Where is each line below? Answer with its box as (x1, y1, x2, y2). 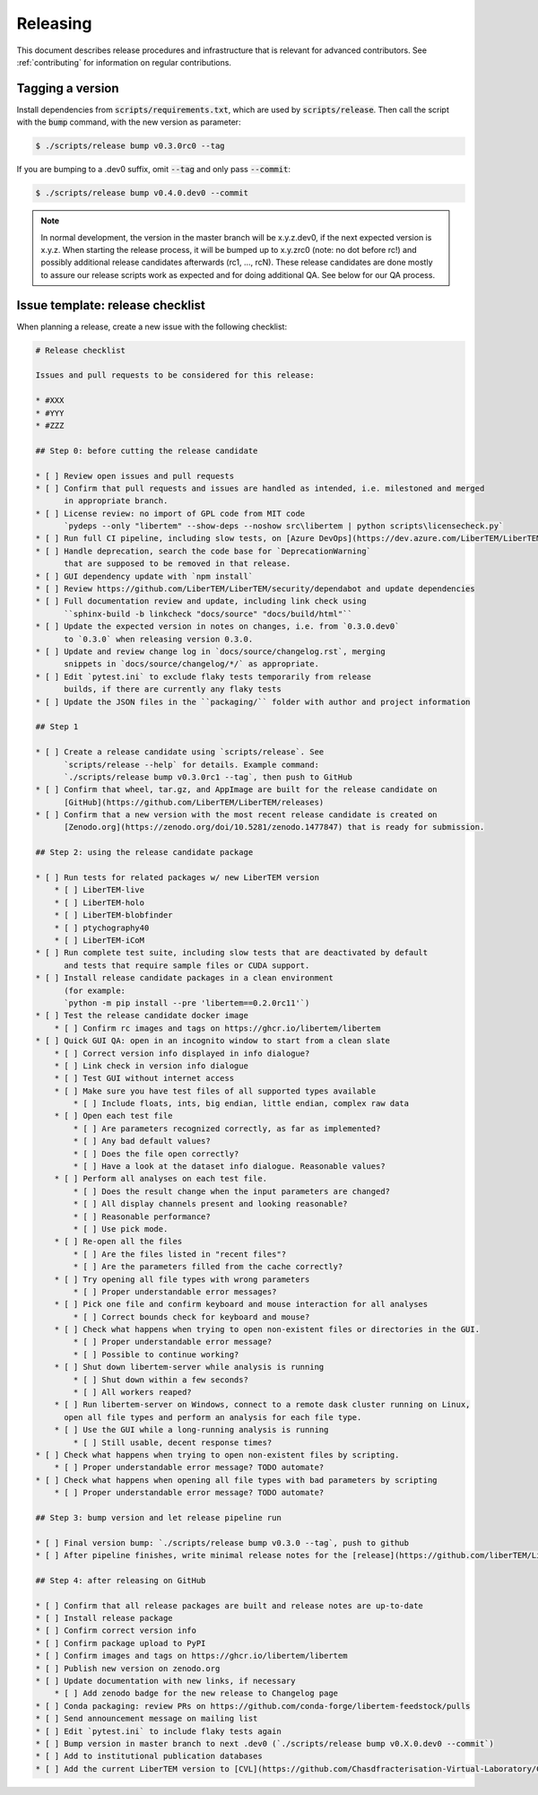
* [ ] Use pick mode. (73, 1224, 169, 1233)
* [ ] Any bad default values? (73, 1136, 211, 1146)
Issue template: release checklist (16, 297, 205, 313)
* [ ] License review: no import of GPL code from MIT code (35, 508, 306, 518)
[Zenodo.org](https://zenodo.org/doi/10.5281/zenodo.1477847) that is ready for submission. (64, 822, 485, 832)
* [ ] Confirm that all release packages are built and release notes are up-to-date (35, 1600, 423, 1610)
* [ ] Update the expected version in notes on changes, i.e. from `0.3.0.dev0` (35, 622, 400, 632)
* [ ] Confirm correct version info (35, 1625, 197, 1636)
